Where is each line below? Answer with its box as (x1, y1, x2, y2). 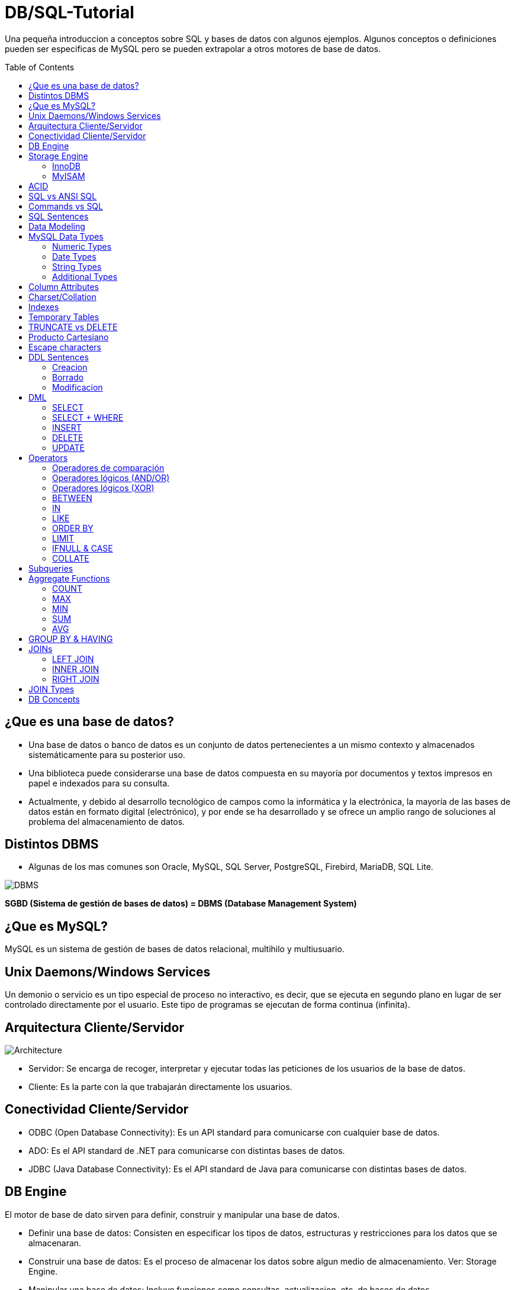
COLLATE (52, 553, 89, 563)
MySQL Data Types (28, 231, 104, 241)
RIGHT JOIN (52, 673, 99, 684)
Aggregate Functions (28, 573, 110, 583)
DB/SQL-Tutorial (5, 2, 134, 22)
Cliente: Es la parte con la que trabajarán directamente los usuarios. (28, 1081, 292, 1092)
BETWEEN (52, 492, 92, 503)
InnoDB (52, 160, 81, 171)
